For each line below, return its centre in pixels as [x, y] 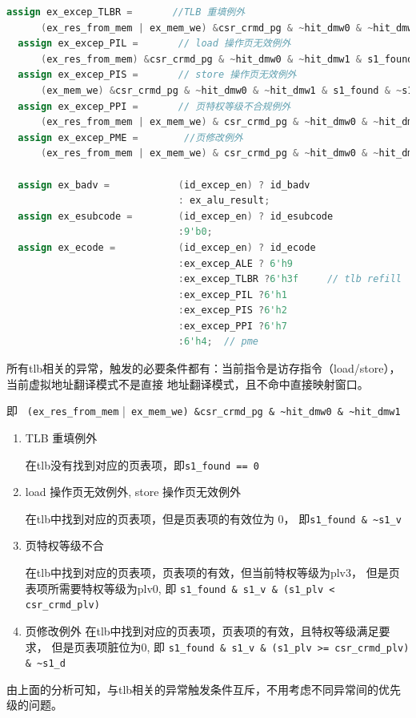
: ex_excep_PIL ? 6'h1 [232, 294]
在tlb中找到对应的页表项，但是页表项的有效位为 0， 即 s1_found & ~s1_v [213, 518]
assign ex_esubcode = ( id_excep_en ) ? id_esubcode [176, 216]
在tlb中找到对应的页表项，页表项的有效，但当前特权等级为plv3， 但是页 [212, 572]
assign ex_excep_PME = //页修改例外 [130, 137]
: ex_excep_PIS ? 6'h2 [232, 311]
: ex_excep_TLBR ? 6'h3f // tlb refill [290, 279]
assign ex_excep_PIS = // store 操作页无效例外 [157, 75]
